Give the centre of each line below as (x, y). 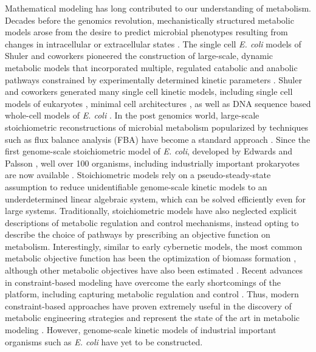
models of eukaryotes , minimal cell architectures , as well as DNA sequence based (158, 103)
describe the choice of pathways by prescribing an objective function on (138, 234)
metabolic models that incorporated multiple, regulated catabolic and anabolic (151, 67)
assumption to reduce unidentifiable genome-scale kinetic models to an (136, 186)
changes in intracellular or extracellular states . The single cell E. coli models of (153, 43)
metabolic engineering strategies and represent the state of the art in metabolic (153, 318)
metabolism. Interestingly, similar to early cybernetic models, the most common (154, 246)
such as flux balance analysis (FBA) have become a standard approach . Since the (158, 139)
